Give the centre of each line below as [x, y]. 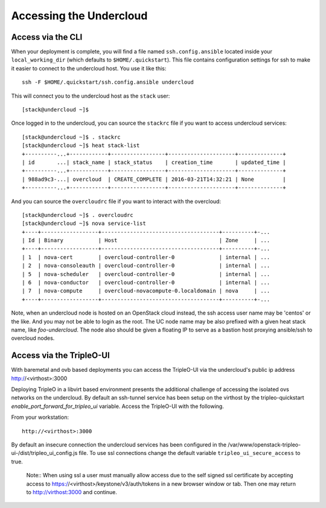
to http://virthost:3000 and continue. [72, 492]
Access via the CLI [47, 37]
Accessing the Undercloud [79, 16]
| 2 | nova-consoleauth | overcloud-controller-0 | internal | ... [146, 266]
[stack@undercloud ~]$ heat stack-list [81, 146]
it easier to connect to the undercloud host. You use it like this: [89, 68]
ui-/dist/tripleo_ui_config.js [44, 453]
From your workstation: [40, 417]
